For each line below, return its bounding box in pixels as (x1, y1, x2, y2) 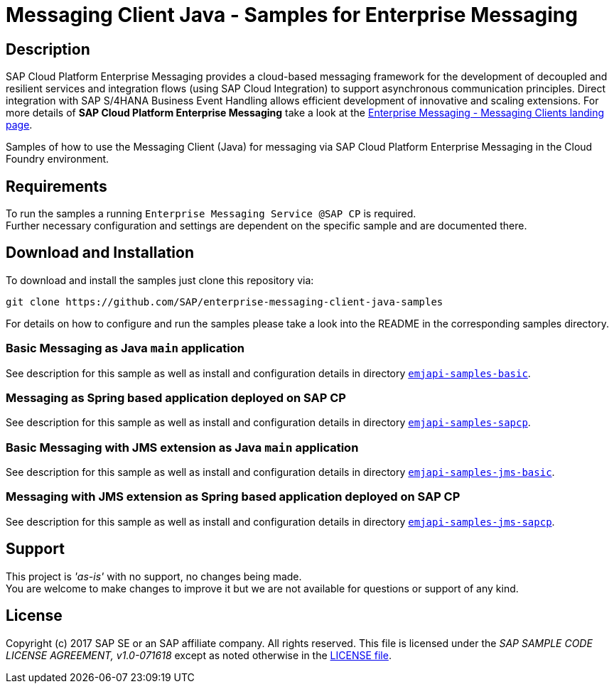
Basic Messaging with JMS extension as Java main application (6, 440, 359, 455)
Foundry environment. (6, 153, 109, 166)
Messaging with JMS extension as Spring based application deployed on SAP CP (6, 489, 460, 504)
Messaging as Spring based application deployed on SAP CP (6, 390, 346, 405)
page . (6, 119, 33, 131)
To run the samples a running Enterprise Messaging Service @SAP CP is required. (6, 207, 416, 220)
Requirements (6, 177, 107, 195)
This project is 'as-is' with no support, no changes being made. (6, 570, 302, 582)
